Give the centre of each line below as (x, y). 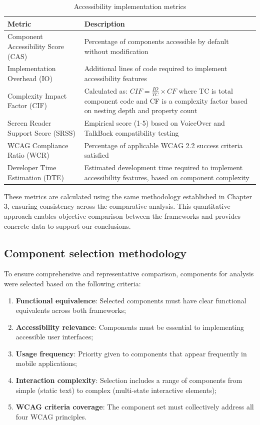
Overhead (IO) (30, 78)
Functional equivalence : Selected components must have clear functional (131, 300)
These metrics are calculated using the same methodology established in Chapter (128, 196)
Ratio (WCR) (28, 155)
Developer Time (32, 167)
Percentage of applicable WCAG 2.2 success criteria (163, 145)
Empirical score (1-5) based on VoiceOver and (154, 123)
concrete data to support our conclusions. (67, 226)
